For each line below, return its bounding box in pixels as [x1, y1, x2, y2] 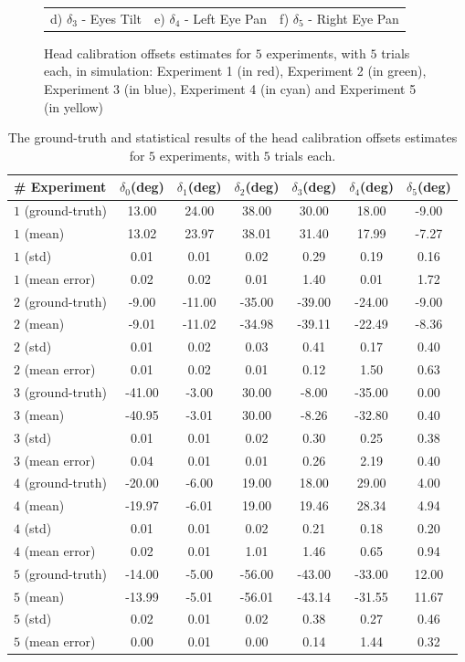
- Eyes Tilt [81, 8, 143, 27]
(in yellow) [44, 97, 103, 116]
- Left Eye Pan [184, 8, 267, 27]
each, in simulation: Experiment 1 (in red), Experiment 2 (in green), [44, 61, 427, 80]
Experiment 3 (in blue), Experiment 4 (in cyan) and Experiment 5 [44, 79, 417, 99]
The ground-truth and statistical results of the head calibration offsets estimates [7, 128, 458, 147]
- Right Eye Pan [308, 8, 399, 27]
